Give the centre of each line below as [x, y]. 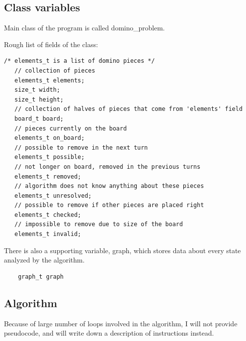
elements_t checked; [48, 215]
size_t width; [37, 90]
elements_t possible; [49, 157]
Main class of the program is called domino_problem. [85, 28]
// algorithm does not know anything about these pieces [109, 186]
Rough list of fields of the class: [51, 44]
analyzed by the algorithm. [44, 260]
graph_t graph [41, 276]
